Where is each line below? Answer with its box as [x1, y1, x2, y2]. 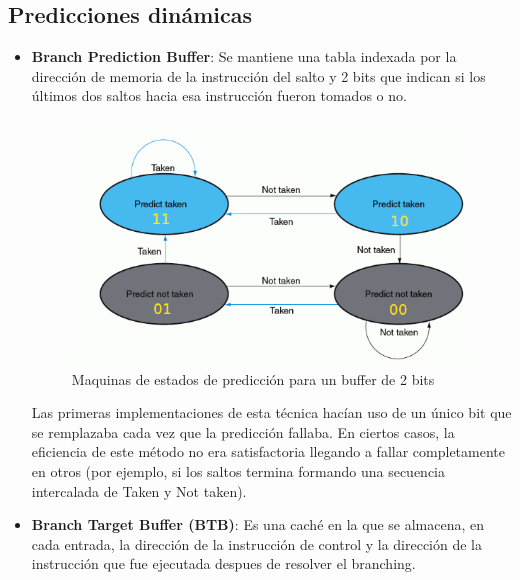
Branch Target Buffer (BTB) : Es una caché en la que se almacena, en [31, 514, 485, 535]
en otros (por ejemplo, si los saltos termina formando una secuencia [31, 461, 446, 482]
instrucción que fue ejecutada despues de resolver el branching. [31, 553, 416, 574]
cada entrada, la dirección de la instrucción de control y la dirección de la [31, 533, 483, 554]
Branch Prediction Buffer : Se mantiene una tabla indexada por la [31, 46, 457, 67]
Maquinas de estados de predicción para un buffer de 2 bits [71, 368, 435, 389]
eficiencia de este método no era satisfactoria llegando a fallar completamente [31, 441, 505, 462]
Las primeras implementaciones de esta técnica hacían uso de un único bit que [31, 402, 512, 423]
